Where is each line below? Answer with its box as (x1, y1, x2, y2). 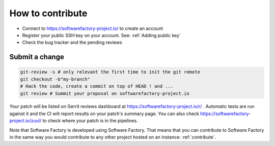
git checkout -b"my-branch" (20, 76, 90, 82)
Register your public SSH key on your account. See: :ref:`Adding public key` (22, 32, 181, 38)
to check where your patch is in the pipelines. (42, 118, 138, 124)
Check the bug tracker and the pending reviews (22, 40, 122, 46)
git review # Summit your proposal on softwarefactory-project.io (20, 90, 189, 96)
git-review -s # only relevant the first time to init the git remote (20, 69, 201, 75)
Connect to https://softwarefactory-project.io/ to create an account (22, 25, 163, 31)
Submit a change (9, 53, 65, 61)
